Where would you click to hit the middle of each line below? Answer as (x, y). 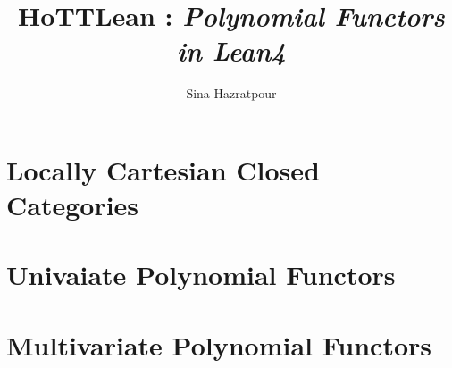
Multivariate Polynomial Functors (219, 344)
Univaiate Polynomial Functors (201, 275)
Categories (73, 205)
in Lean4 (231, 51)
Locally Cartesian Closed (163, 169)
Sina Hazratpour (231, 93)
